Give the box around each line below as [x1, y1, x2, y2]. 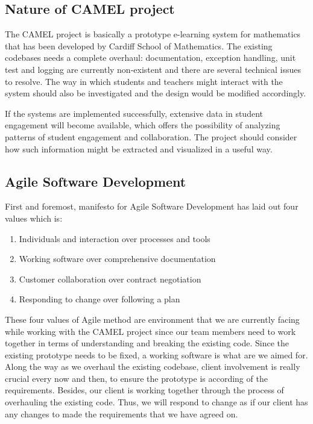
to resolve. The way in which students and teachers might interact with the [5, 75, 283, 87]
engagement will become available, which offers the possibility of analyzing [5, 119, 280, 131]
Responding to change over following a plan [19, 293, 180, 305]
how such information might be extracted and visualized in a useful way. [5, 142, 273, 155]
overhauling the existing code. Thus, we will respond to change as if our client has [5, 396, 308, 408]
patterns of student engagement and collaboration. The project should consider [5, 130, 297, 143]
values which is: [5, 211, 63, 224]
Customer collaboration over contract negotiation [19, 272, 201, 285]
